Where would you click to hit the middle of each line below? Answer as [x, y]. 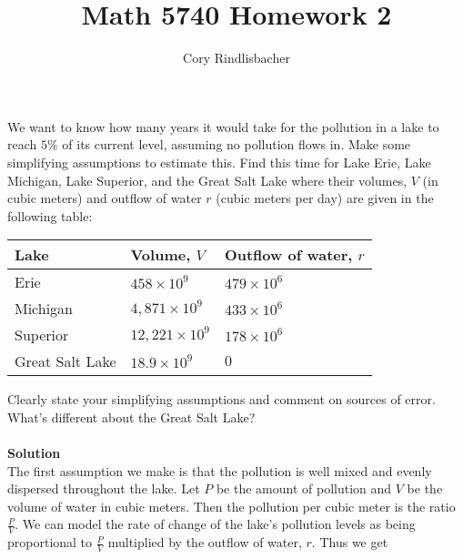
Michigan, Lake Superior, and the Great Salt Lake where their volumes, [207, 180]
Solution [34, 453]
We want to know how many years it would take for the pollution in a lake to [223, 126]
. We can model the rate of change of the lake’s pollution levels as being [215, 524]
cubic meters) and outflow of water [105, 198]
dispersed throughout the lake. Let [104, 488]
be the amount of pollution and [304, 488]
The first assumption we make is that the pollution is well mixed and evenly [220, 470]
